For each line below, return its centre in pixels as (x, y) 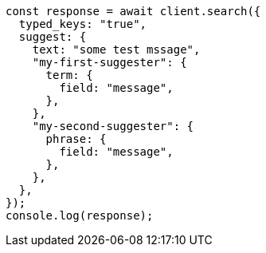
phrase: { (76, 139)
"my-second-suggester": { (113, 126)
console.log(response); (80, 215)
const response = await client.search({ (133, 11)
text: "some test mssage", (116, 49)
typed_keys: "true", (83, 24)
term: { (69, 75)
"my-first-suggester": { (110, 62)
